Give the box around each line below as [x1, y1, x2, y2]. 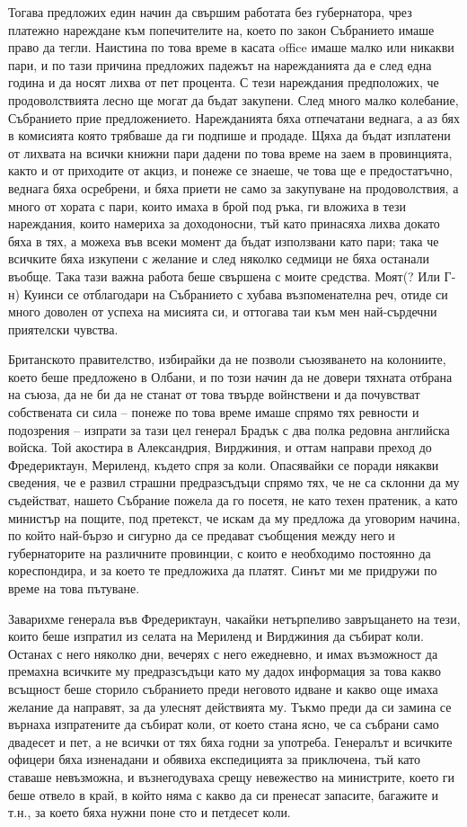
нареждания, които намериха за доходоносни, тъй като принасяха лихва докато [8, 214, 440, 233]
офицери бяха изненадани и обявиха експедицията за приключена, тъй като [8, 750, 421, 769]
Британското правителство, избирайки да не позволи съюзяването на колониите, [8, 350, 446, 369]
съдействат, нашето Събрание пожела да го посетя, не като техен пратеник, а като [8, 491, 458, 510]
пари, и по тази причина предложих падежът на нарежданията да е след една [8, 55, 432, 74]
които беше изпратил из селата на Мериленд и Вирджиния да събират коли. [8, 627, 424, 645]
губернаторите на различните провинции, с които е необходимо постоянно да [8, 543, 431, 562]
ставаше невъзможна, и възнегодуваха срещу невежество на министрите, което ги [8, 767, 455, 786]
